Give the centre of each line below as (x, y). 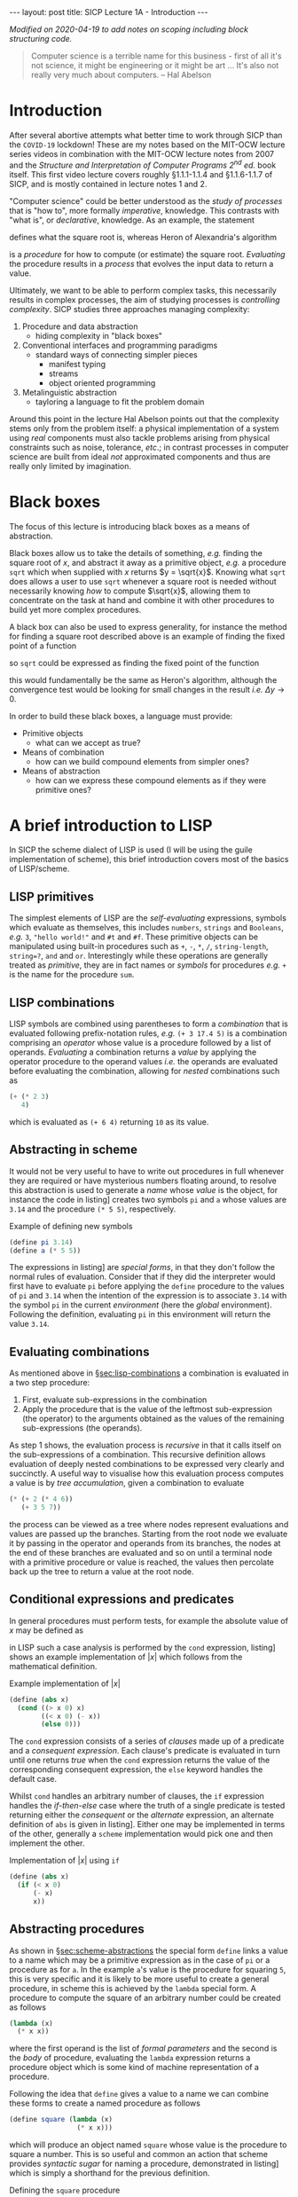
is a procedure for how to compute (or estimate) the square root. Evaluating (147, 254)
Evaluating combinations (79, 1351)
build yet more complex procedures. (75, 609)
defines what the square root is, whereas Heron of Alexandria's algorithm (143, 237)
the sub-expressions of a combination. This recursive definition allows (137, 1455)
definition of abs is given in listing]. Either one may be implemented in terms (147, 1824)
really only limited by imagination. (70, 466)
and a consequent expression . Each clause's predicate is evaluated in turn (145, 1751)
